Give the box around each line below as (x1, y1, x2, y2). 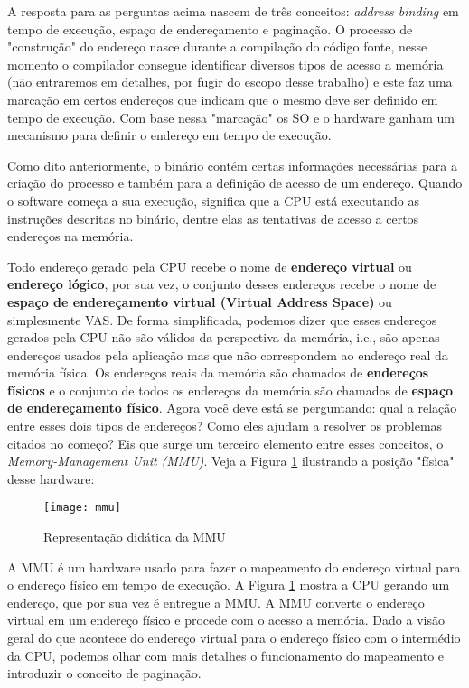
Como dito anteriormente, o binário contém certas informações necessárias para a (7, 155, 457, 174)
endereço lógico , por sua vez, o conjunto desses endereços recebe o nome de (7, 274, 436, 293)
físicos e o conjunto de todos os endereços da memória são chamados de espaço (7, 380, 454, 399)
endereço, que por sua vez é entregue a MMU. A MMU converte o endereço (7, 592, 425, 611)
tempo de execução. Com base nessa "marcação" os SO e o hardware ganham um (7, 107, 455, 126)
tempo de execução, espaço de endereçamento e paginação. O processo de (7, 19, 413, 38)
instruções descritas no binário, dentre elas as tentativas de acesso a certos (7, 209, 419, 228)
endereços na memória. (7, 227, 134, 246)
